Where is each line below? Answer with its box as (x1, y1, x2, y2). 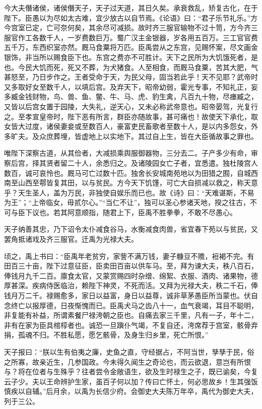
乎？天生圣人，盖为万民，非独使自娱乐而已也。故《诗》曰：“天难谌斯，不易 (4, 187, 254, 197)
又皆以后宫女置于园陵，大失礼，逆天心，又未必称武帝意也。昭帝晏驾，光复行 (4, 101, 258, 111)
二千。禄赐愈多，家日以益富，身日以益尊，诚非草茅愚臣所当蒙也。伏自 (25, 290, 258, 301)
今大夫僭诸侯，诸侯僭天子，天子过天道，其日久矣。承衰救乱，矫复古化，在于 (4, 3, 258, 13)
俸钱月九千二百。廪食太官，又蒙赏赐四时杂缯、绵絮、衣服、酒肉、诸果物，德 (4, 270, 258, 281)
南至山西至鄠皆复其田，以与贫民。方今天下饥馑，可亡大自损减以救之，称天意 (4, 177, 258, 188)
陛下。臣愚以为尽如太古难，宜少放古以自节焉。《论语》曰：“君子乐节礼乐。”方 (4, 12, 258, 23)
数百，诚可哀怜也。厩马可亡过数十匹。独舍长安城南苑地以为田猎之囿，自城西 (4, 167, 258, 178)
